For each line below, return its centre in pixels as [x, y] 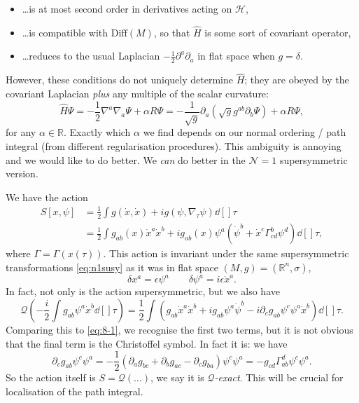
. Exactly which [97, 132]
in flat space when [236, 56]
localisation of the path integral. [75, 391]
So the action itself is [51, 377]
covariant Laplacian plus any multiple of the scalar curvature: [137, 94]
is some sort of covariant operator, [278, 32]
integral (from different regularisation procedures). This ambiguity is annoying [174, 146]
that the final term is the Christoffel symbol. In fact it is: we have [147, 343]
